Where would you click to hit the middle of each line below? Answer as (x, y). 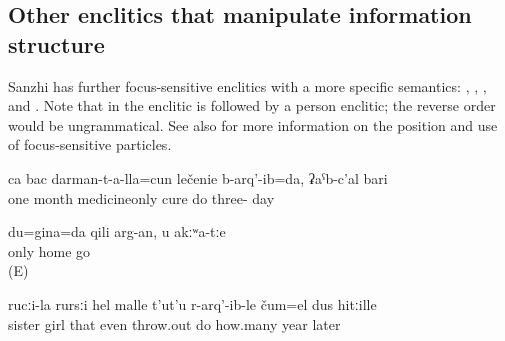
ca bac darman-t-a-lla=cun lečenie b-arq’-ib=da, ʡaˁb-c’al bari (198, 177)
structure (56, 43)
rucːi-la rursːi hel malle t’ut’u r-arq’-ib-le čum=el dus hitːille (192, 303)
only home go (49, 250)
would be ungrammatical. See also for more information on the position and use (253, 124)
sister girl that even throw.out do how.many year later (174, 323)
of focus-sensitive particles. (90, 144)
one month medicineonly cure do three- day (141, 197)
